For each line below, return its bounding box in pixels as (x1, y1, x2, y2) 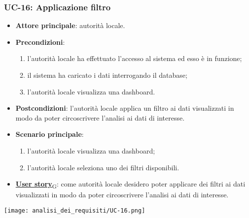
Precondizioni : (15, 36, 65, 47)
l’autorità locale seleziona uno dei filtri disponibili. (27, 162, 179, 172)
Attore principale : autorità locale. (15, 20, 125, 31)
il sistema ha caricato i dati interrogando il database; (27, 70, 187, 80)
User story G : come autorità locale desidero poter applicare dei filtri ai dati (15, 179, 246, 190)
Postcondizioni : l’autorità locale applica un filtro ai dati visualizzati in (15, 103, 234, 113)
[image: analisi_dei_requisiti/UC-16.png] (4, 207, 145, 214)
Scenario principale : (15, 129, 84, 139)
